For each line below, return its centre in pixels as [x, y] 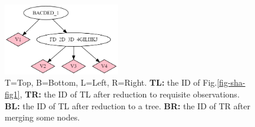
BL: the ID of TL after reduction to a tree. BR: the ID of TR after [127, 105]
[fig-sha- [231, 82]
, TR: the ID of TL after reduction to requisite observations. [130, 94]
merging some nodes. [42, 117]
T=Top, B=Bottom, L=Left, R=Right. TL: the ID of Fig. [111, 82]
